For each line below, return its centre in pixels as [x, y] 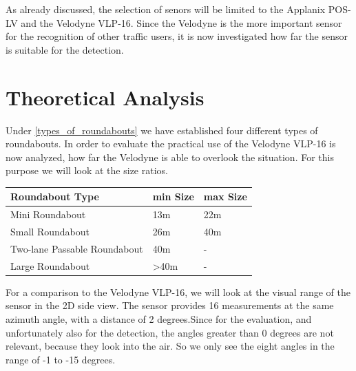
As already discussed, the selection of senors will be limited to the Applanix [166, 9]
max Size [225, 197]
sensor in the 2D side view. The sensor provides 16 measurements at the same [170, 305]
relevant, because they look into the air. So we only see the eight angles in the [170, 346]
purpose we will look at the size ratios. [87, 170]
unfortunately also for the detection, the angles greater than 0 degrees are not [170, 332]
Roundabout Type [55, 197]
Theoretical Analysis [105, 97]
